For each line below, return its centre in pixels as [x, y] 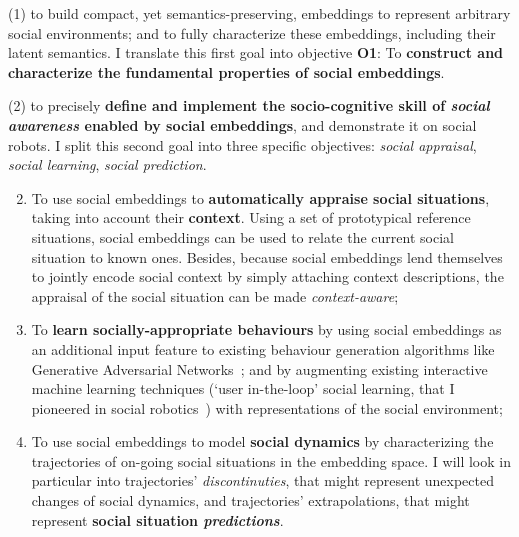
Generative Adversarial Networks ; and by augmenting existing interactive [259, 368]
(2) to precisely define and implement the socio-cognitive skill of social [249, 105]
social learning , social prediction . [107, 164]
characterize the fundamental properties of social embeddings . [226, 71]
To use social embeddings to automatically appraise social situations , [260, 197]
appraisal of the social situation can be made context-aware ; [215, 295]
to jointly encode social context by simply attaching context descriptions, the [267, 276]
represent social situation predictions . [157, 519]
